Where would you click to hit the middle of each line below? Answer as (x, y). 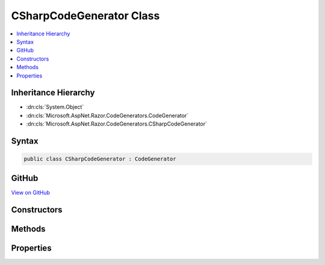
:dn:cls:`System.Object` (55, 107)
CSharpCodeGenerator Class (85, 16)
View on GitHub (31, 192)
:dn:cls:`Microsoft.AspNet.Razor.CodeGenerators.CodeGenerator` (107, 115)
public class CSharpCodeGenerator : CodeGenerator (100, 159)
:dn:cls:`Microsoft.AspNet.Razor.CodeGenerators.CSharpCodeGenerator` (117, 124)
